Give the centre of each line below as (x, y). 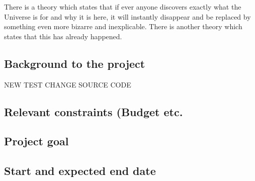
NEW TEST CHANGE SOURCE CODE (68, 84)
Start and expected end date (80, 171)
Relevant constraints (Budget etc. (94, 111)
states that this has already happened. (63, 36)
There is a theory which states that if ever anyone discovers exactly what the (123, 7)
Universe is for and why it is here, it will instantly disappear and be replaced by (127, 16)
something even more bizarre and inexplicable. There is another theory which (123, 26)
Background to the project (75, 63)
